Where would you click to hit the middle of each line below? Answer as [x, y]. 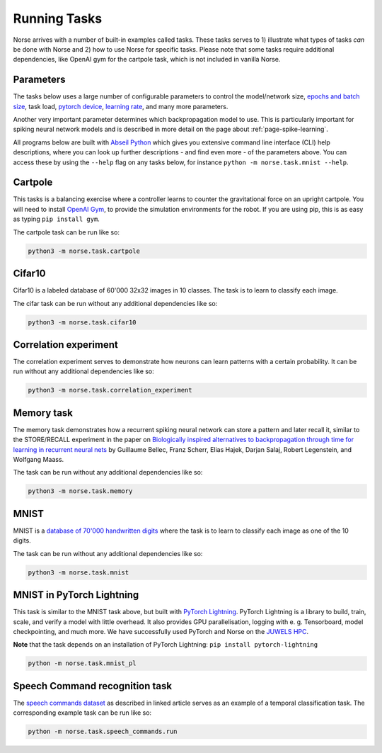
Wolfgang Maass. [39, 460]
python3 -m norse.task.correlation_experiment [110, 390]
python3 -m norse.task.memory [80, 491]
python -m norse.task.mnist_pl [82, 663]
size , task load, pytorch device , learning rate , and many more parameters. [121, 106]
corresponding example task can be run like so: [82, 713]
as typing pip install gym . [57, 219]
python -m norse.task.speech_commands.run [103, 732]
